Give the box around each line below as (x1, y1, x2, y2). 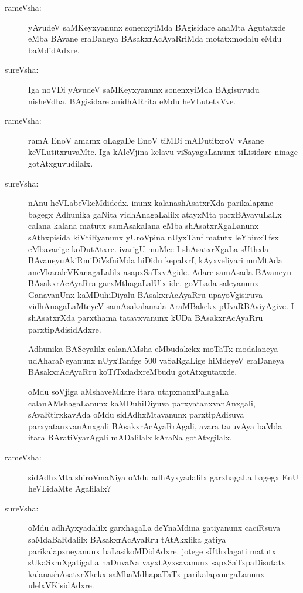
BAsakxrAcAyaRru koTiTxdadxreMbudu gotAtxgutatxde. (28, 365, 237, 378)
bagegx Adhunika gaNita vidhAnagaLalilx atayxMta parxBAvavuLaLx (28, 208, 282, 220)
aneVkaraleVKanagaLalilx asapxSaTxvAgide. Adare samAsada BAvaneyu (28, 265, 292, 277)
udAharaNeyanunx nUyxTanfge (28, 354, 142, 366)
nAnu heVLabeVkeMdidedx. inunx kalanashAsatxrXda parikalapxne (28, 196, 274, 209)
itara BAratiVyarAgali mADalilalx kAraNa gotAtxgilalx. (28, 431, 232, 443)
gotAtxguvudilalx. (28, 157, 93, 169)
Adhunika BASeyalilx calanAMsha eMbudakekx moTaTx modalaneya (28, 343, 278, 355)
